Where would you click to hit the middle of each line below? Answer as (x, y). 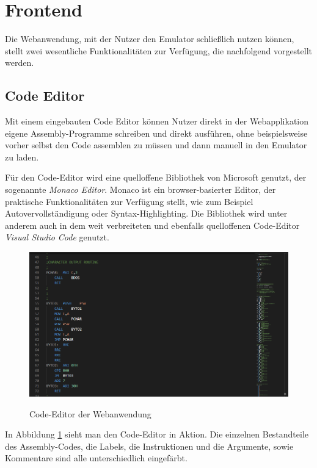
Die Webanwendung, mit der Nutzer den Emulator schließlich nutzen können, (150, 39)
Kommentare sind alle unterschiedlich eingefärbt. (96, 458)
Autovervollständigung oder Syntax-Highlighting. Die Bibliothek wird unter (146, 213)
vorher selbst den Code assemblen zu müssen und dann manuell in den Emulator (156, 145)
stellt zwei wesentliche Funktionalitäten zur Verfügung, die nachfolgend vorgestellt (159, 50)
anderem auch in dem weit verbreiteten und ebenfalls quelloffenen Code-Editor (152, 225)
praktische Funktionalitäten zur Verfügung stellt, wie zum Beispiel (129, 201)
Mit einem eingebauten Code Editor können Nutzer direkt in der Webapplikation (157, 121)
